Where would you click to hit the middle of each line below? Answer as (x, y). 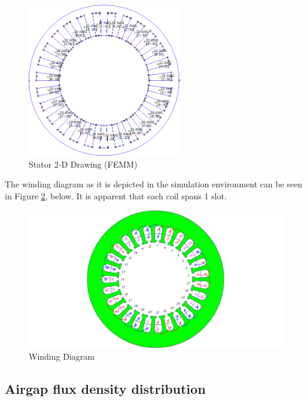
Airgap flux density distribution (105, 389)
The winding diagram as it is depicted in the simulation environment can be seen (153, 184)
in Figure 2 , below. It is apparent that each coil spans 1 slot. (116, 195)
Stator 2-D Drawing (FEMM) (83, 164)
